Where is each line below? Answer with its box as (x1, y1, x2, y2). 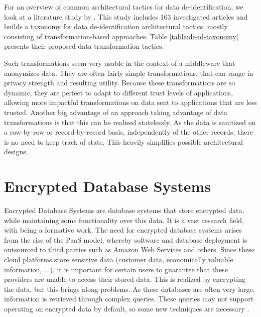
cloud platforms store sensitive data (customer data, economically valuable (4, 254, 233, 264)
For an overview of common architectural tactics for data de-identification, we (4, 2, 243, 12)
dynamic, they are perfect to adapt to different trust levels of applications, (4, 87, 233, 97)
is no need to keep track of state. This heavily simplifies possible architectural (4, 136, 243, 147)
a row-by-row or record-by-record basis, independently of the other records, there (4, 127, 253, 137)
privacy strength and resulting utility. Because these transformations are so (4, 77, 235, 88)
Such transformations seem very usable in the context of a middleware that (4, 57, 235, 68)
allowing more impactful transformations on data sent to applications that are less (4, 97, 257, 108)
